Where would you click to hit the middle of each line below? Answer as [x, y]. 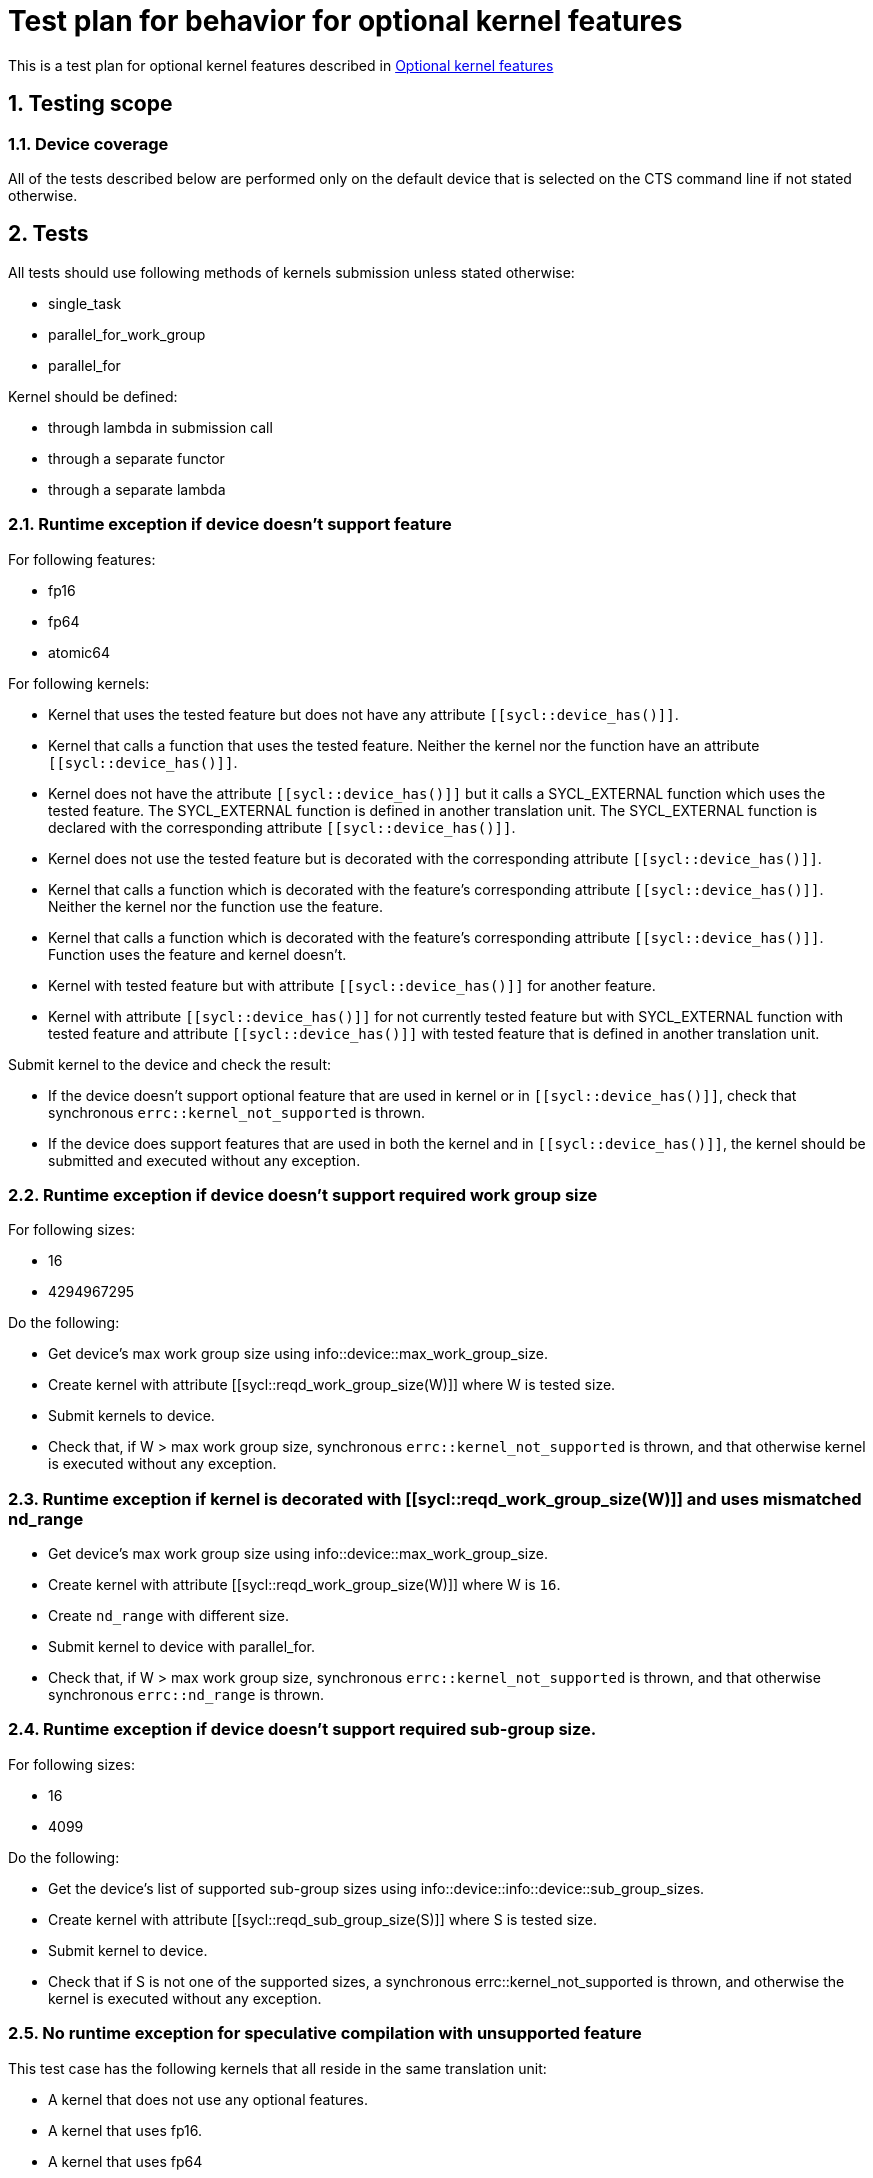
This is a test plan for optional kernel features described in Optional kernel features [281, 65]
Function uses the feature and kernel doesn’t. [197, 954]
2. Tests [48, 234]
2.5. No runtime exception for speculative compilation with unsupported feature [325, 2033]
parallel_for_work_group [127, 334]
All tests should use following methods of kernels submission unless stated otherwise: [291, 272]
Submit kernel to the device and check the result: [170, 1064]
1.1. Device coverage [88, 143]
